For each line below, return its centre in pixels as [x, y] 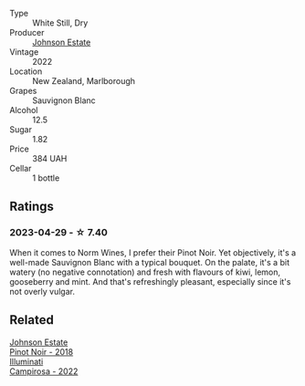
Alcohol [24, 110]
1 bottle [46, 178]
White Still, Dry [60, 23]
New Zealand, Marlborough [84, 81]
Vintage [24, 52]
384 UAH [50, 158]
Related [32, 320]
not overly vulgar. [42, 291]
